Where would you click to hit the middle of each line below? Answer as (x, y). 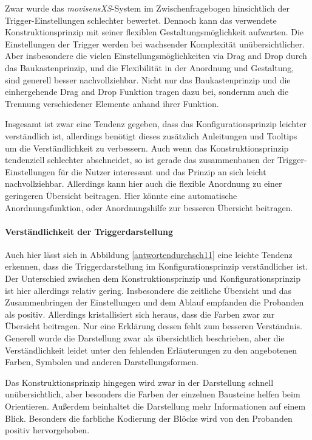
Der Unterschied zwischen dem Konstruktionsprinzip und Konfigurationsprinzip (153, 278)
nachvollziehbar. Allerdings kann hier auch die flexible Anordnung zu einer (144, 183)
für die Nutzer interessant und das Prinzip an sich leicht (162, 171)
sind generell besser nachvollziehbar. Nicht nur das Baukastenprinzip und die (148, 79)
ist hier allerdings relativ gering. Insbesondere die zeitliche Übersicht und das (148, 290)
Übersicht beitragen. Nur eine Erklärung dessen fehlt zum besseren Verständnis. (154, 326)
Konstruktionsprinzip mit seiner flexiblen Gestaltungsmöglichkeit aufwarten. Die (154, 32)
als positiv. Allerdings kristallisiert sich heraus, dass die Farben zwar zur (140, 314)
